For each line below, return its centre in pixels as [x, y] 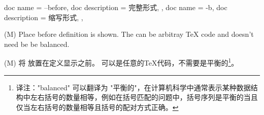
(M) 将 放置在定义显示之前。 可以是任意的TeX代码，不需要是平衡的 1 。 [121, 62]
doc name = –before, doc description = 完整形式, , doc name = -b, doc [116, 7]
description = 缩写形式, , [44, 17]
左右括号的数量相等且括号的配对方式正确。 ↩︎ [104, 107]
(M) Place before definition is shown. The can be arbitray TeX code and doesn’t [129, 34]
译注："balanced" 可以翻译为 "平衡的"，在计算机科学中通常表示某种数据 [133, 87]
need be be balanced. [37, 44]
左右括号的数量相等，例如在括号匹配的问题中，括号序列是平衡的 [137, 97]
